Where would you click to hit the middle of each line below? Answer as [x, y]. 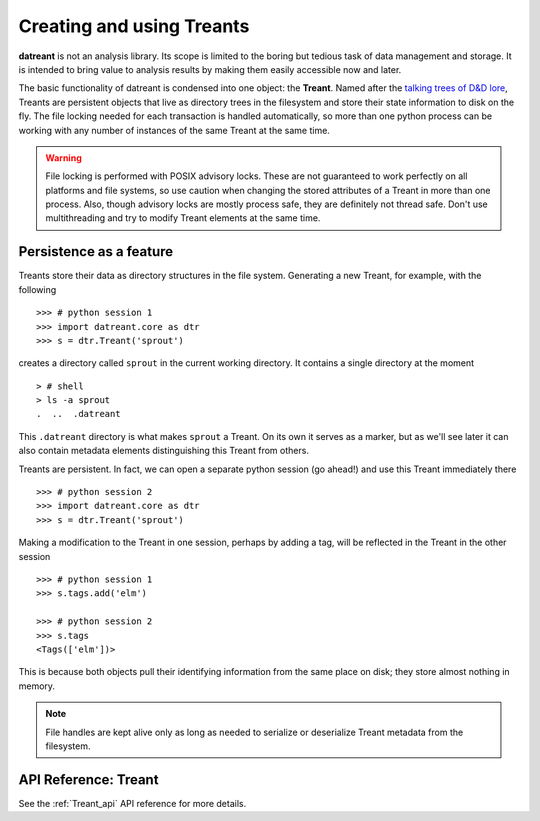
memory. [36, 686]
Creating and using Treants [134, 26]
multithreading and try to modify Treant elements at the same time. [183, 218]
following [37, 289]
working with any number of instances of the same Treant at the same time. [174, 130]
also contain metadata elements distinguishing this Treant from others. [164, 451]
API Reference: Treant [88, 779]
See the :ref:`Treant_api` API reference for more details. [132, 803]
